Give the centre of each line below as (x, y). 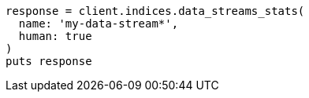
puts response (49, 61)
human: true (55, 36)
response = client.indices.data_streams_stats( (155, 11)
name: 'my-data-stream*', (99, 24)
